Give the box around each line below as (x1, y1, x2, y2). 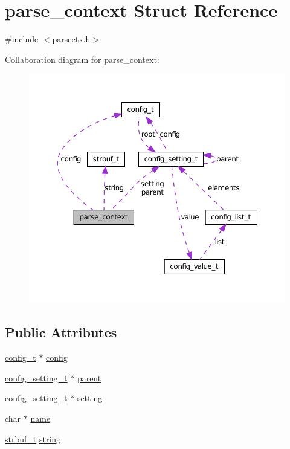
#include (5, 33, 39, 45)
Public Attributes (5, 323, 117, 341)
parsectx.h (52, 33, 91, 45)
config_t (5, 351, 36, 364)
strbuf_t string (5, 432, 61, 445)
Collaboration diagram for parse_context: (5, 53, 159, 65)
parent (77, 371, 101, 384)
